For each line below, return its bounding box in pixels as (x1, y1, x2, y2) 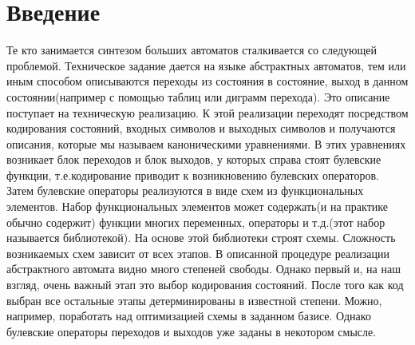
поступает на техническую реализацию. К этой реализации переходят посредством (6, 104, 409, 121)
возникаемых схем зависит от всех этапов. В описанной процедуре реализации (6, 244, 390, 261)
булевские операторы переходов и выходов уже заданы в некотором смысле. (6, 323, 377, 339)
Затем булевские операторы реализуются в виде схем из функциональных (6, 182, 364, 199)
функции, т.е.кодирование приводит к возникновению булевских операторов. (6, 166, 379, 183)
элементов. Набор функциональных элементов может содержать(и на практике (6, 198, 388, 215)
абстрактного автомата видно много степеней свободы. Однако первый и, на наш (6, 260, 401, 277)
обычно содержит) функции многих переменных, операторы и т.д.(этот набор (6, 213, 385, 230)
